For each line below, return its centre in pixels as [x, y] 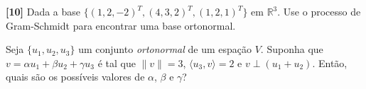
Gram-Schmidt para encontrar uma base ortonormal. [121, 25]
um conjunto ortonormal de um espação [165, 49]
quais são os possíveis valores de [75, 77]
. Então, [330, 63]
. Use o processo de [319, 11]
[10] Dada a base [43, 11]
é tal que [117, 63]
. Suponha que [292, 49]
